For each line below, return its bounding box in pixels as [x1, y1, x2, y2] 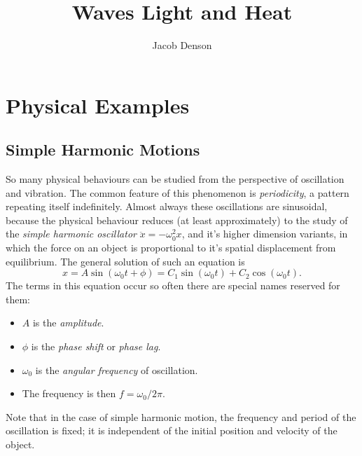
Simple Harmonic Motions [6, 139, 200, 160]
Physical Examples [6, 90, 190, 119]
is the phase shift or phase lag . [31, 339, 161, 354]
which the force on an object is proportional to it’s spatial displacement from [6, 240, 336, 255]
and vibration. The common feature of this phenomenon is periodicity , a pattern [6, 185, 349, 200]
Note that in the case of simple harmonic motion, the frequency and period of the [6, 409, 356, 424]
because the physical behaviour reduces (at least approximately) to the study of [6, 212, 348, 227]
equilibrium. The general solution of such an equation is [6, 254, 245, 268]
